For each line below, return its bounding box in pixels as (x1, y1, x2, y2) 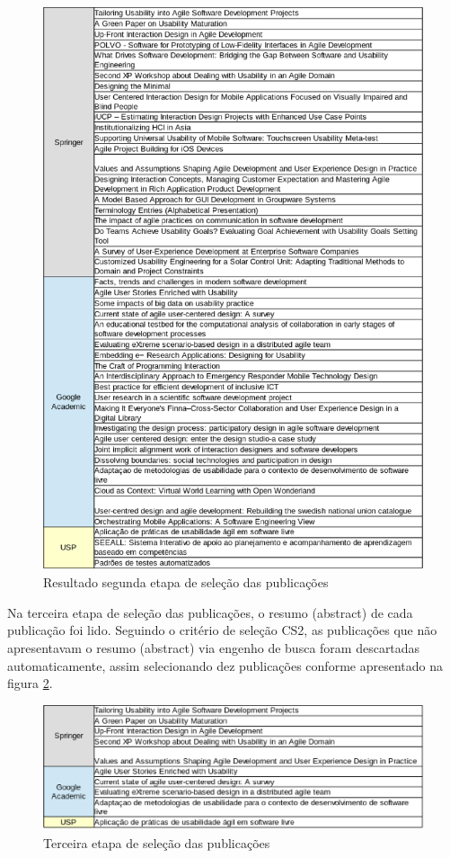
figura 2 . (7, 674, 53, 693)
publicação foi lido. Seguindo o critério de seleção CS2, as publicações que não (7, 621, 437, 639)
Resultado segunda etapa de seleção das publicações (43, 573, 329, 592)
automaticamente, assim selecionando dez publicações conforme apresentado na (7, 656, 443, 675)
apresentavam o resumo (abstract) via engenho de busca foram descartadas (7, 638, 420, 657)
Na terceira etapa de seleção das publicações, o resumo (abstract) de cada (7, 603, 413, 621)
